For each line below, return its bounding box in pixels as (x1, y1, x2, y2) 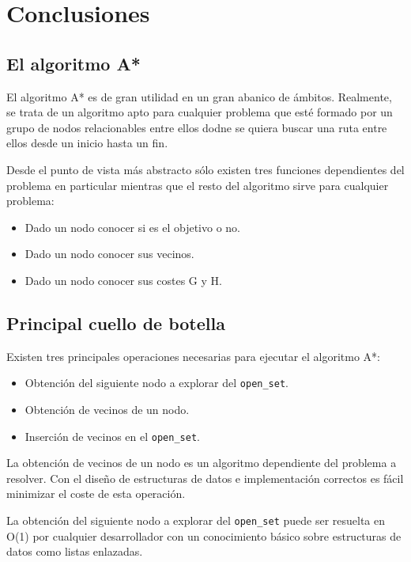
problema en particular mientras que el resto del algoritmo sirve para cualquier (6, 177, 389, 193)
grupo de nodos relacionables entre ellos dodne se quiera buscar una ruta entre (6, 119, 387, 135)
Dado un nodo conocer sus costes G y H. (25, 272, 222, 288)
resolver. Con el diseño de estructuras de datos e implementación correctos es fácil (6, 469, 404, 486)
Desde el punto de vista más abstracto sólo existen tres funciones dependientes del (6, 161, 405, 177)
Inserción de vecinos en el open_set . (25, 427, 200, 444)
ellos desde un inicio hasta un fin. (6, 135, 168, 151)
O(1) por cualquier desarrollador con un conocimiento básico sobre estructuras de (6, 527, 402, 544)
